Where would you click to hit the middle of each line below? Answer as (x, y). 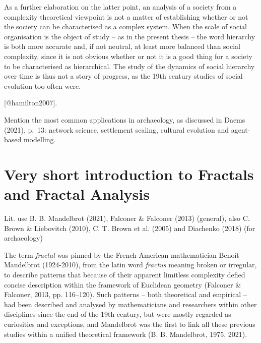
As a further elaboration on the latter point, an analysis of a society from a (120, 7)
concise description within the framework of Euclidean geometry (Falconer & (123, 284)
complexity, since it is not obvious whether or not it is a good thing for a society (128, 56)
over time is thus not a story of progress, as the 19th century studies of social (123, 76)
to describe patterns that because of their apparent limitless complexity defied (125, 274)
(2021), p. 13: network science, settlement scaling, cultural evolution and (116, 129)
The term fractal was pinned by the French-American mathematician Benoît (122, 254)
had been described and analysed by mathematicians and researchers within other (130, 304)
